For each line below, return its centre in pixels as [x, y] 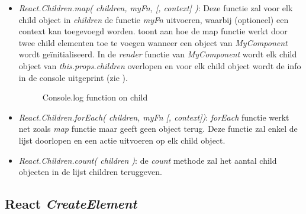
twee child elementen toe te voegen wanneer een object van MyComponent [153, 42]
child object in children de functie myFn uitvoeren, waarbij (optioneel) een [154, 19]
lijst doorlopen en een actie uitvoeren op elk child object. [122, 140]
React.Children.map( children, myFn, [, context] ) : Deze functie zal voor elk [156, 8]
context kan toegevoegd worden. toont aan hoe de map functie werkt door [153, 31]
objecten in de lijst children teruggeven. [90, 172]
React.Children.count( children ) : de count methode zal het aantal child [148, 160]
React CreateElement [71, 204]
